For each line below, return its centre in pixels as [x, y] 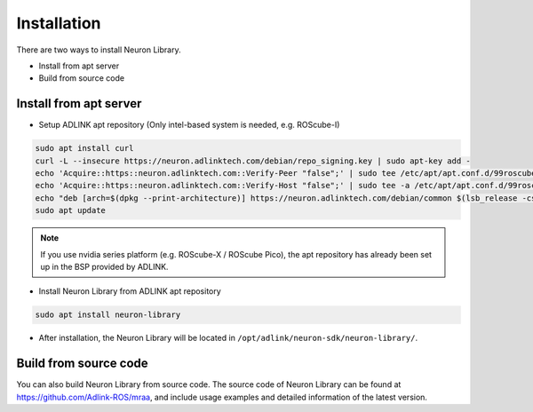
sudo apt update [71, 210]
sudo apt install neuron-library [108, 315]
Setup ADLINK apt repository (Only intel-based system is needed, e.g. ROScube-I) [189, 125]
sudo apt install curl [84, 148]
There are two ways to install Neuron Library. [99, 50]
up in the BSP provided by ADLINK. [104, 266]
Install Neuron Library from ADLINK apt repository [130, 291]
